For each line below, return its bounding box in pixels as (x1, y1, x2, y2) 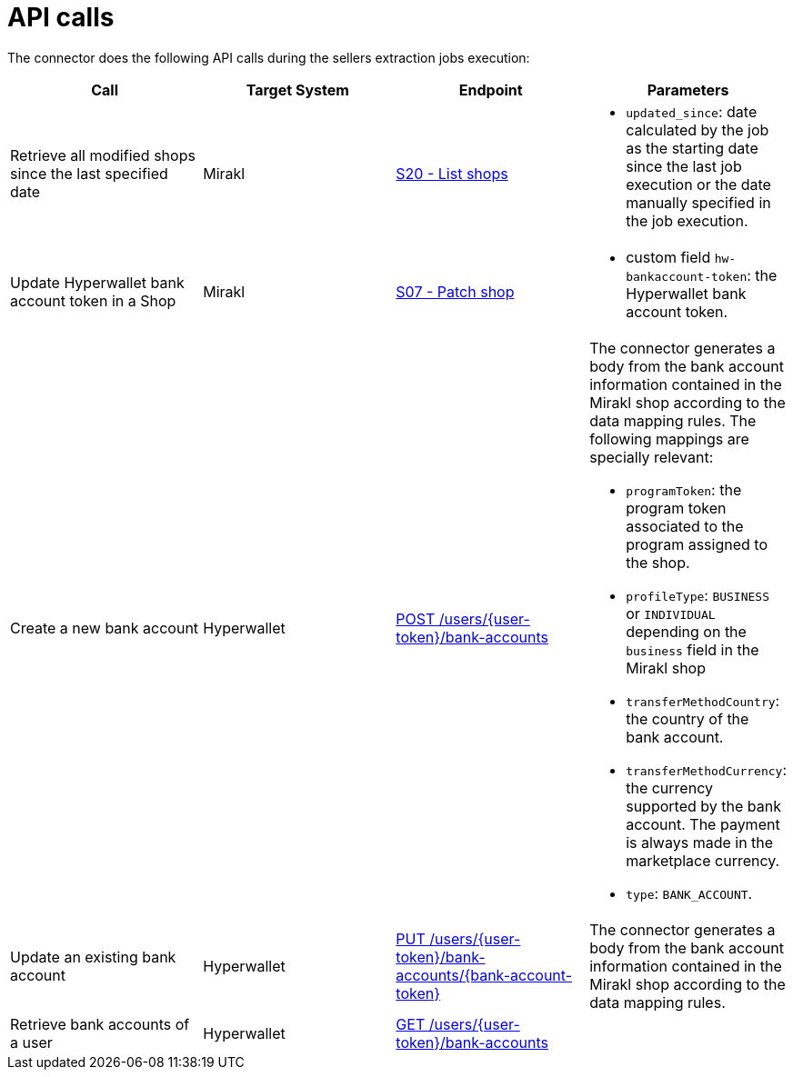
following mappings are (589, 429, 749, 448)
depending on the (626, 622, 747, 641)
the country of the (626, 709, 749, 728)
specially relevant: (589, 447, 714, 466)
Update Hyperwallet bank (10, 273, 185, 292)
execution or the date (626, 175, 771, 194)
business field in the (626, 640, 759, 659)
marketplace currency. (626, 851, 780, 870)
